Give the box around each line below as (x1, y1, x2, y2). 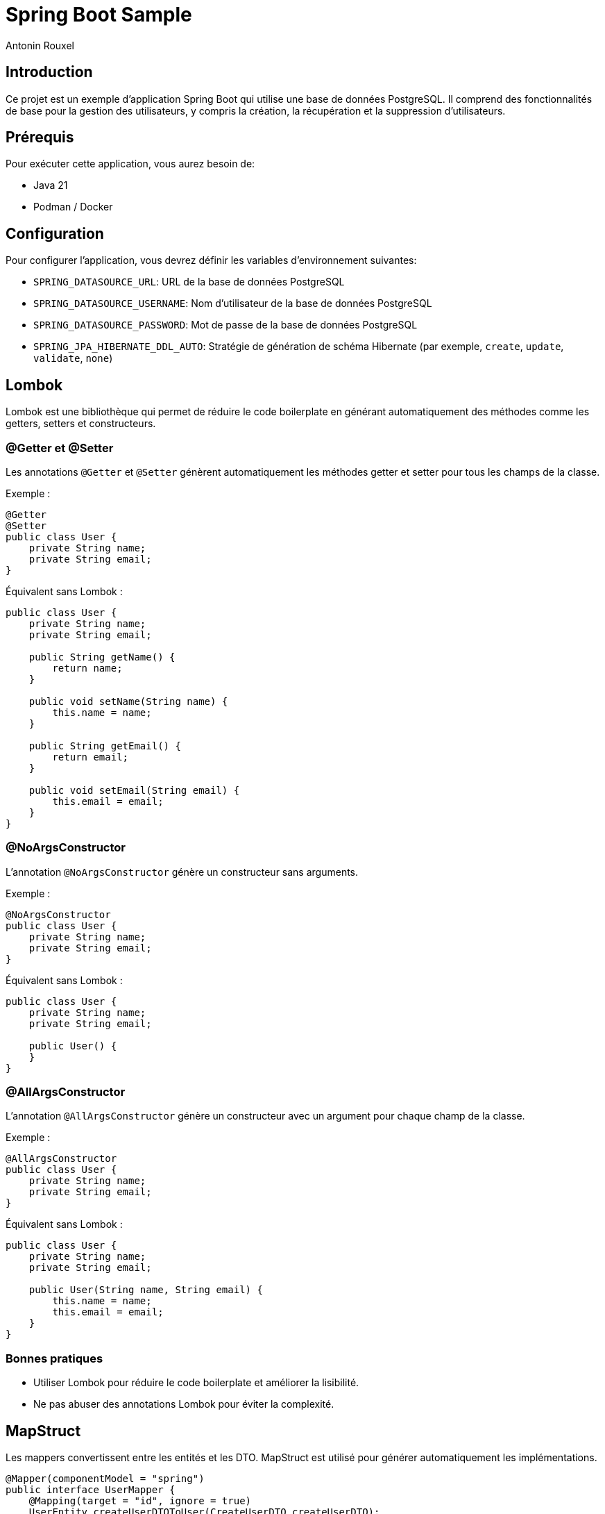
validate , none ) (33, 352, 113, 365)
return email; (52, 751, 129, 763)
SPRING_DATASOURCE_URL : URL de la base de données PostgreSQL (33, 276, 345, 288)
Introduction (6, 63, 93, 81)
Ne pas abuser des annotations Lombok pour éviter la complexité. (33, 1398, 334, 1411)
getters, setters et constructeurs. (6, 417, 156, 430)
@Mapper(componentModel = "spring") (6, 1472, 205, 1484)
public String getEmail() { (28, 740, 181, 751)
